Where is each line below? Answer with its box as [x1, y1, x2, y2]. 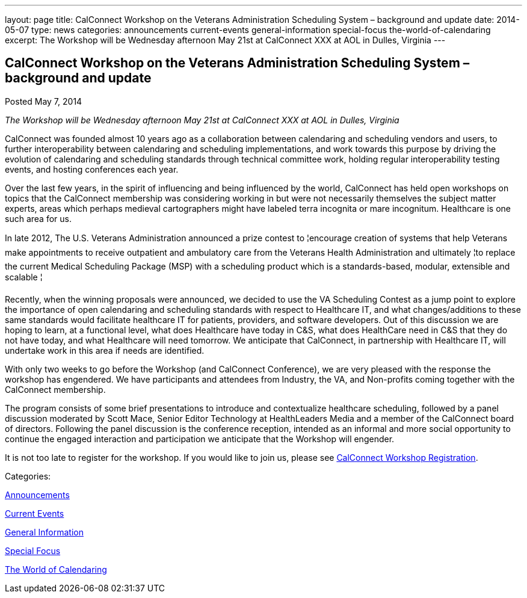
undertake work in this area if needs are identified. [5, 345, 205, 356]
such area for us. [5, 213, 72, 224]
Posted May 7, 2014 [5, 96, 82, 106]
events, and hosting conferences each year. [5, 164, 179, 174]
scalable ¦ [5, 271, 43, 282]
